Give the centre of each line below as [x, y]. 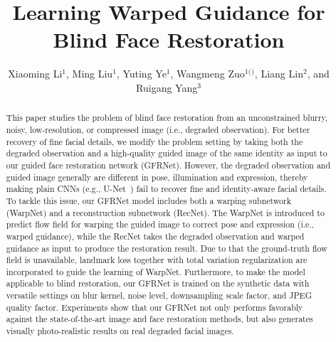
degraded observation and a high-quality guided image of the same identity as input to [167, 153]
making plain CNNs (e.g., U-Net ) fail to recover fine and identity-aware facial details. [166, 189]
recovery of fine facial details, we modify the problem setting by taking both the [154, 141]
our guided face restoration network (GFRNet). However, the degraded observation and [168, 165]
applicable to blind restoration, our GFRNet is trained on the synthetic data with [158, 283]
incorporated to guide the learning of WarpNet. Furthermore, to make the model [156, 271]
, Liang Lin [279, 74]
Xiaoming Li [35, 74]
